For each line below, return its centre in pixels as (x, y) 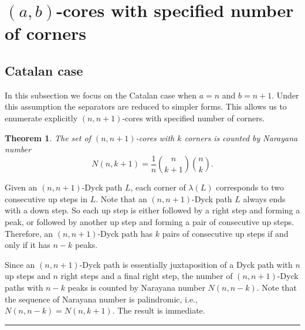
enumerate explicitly (41, 118)
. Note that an (121, 198)
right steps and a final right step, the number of (147, 276)
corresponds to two (250, 187)
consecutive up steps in (46, 198)
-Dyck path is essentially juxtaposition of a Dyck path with (186, 264)
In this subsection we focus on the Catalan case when (101, 95)
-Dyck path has (125, 233)
